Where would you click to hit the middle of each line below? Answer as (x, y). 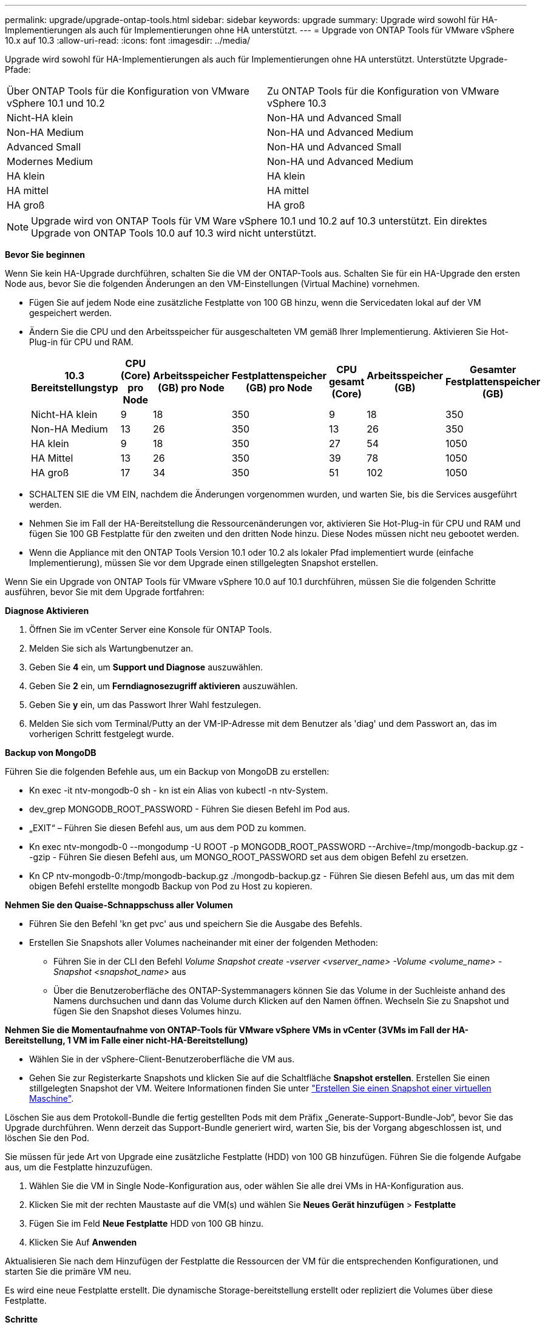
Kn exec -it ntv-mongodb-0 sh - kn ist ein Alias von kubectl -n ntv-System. (179, 790)
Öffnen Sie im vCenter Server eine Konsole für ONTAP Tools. (151, 629)
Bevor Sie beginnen (45, 255)
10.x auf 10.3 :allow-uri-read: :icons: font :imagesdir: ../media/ (128, 40)
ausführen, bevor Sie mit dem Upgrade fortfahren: (105, 592)
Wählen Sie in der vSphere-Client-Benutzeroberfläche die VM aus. (162, 1059)
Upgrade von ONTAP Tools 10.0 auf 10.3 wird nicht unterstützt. (174, 233)
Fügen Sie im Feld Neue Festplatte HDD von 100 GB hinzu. (146, 1223)
